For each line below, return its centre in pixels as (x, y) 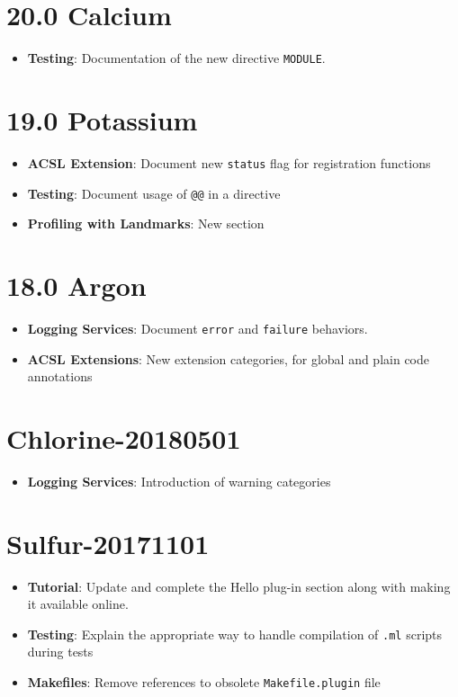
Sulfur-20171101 (108, 543)
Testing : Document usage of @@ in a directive (154, 193)
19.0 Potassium (102, 119)
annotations (60, 376)
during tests (60, 652)
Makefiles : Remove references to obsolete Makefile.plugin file (204, 682)
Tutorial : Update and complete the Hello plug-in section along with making (239, 586)
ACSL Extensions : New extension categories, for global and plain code (228, 358)
